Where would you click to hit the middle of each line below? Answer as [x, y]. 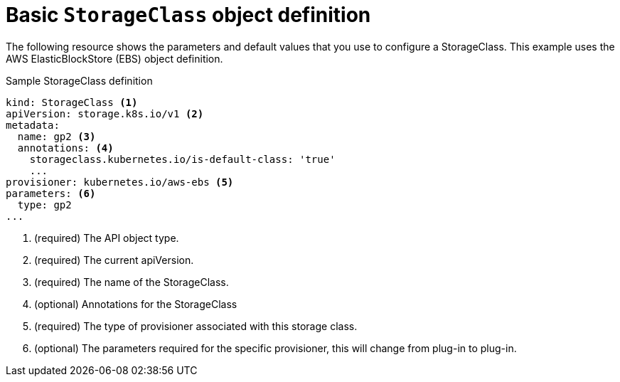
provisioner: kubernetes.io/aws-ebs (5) [120, 182]
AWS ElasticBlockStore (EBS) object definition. [114, 58]
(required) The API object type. [107, 238]
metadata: [33, 125]
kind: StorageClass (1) [72, 102]
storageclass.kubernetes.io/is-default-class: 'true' [182, 159]
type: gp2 [44, 205]
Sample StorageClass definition [79, 80]
